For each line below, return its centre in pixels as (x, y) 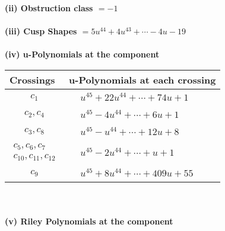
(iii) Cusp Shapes (41, 31)
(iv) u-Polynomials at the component (82, 54)
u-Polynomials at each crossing (142, 79)
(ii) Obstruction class (49, 8)
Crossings (32, 79)
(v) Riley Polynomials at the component (89, 221)
